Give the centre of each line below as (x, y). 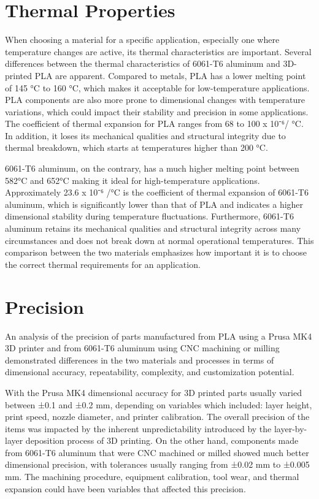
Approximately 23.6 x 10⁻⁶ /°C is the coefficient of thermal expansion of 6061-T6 (157, 192)
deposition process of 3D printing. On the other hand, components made (162, 440)
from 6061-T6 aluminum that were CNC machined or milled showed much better (157, 452)
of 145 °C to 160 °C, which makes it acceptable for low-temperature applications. (157, 87)
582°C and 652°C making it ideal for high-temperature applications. (133, 180)
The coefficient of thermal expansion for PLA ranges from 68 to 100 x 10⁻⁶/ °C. (154, 124)
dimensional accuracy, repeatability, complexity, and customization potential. (150, 372)
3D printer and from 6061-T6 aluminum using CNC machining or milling (142, 348)
